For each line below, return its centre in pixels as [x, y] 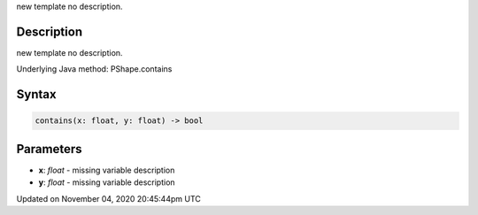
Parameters [49, 149]
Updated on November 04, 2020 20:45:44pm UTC [108, 198]
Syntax [36, 94]
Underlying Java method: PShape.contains [94, 69]
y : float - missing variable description [107, 182]
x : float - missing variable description [107, 170]
